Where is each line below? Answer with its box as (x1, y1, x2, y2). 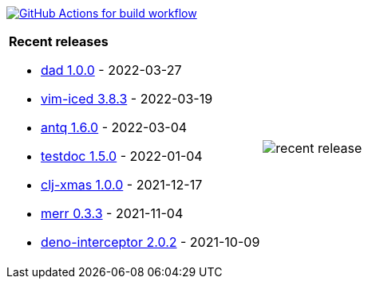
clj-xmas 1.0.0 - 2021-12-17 (41, 177, 203, 193)
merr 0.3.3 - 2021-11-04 (41, 205, 184, 221)
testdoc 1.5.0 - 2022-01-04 (41, 148, 203, 164)
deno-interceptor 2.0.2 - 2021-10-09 (41, 234, 260, 250)
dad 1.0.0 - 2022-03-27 (41, 62, 182, 78)
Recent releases (9, 33, 109, 49)
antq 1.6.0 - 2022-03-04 (41, 119, 188, 135)
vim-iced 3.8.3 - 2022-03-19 (41, 91, 213, 107)
